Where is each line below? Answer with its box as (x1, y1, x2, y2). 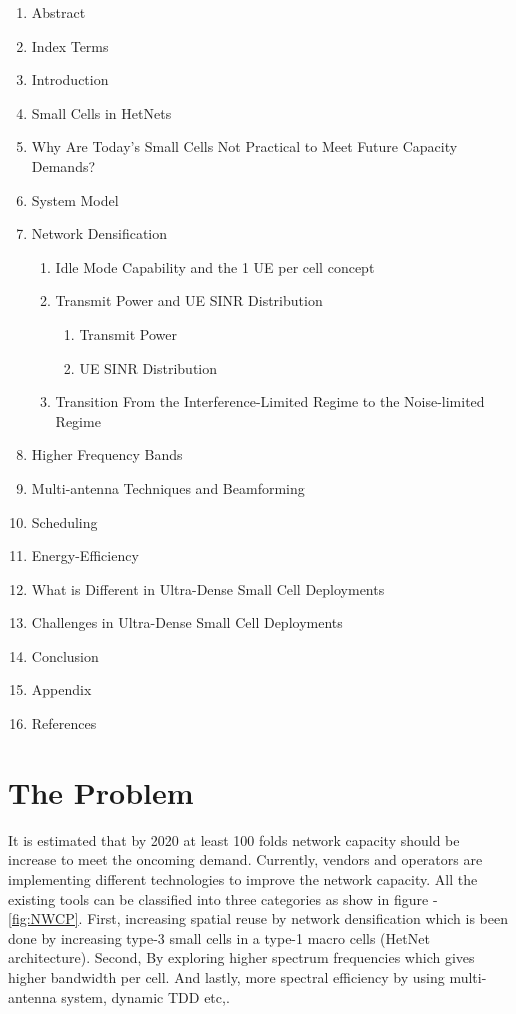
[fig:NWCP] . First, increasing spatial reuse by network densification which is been (8, 908, 508, 929)
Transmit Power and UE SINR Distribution (55, 290, 323, 311)
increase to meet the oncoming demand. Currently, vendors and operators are (8, 849, 483, 870)
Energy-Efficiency (31, 545, 139, 566)
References (31, 713, 97, 734)
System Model (31, 189, 119, 210)
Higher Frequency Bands (31, 444, 183, 465)
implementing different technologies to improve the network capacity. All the (8, 868, 478, 889)
